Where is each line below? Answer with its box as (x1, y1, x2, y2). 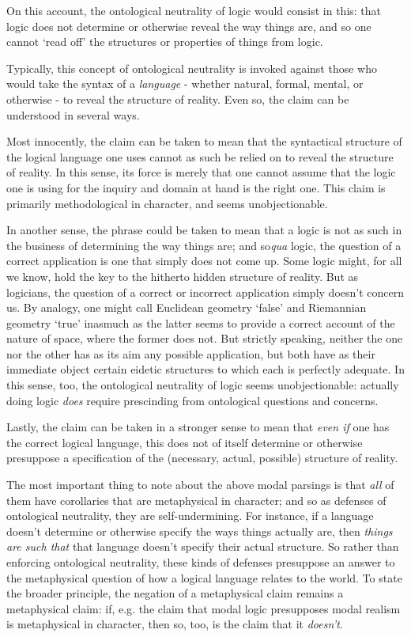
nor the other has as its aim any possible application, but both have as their (6, 345, 375, 362)
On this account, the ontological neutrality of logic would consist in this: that (6, 2, 382, 18)
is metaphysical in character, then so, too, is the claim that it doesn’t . (6, 616, 343, 632)
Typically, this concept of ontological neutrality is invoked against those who (6, 59, 377, 76)
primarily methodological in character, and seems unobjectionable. (6, 195, 328, 211)
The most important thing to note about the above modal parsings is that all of (6, 476, 394, 493)
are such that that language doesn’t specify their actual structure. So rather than (6, 538, 399, 555)
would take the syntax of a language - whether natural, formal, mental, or (6, 75, 364, 92)
